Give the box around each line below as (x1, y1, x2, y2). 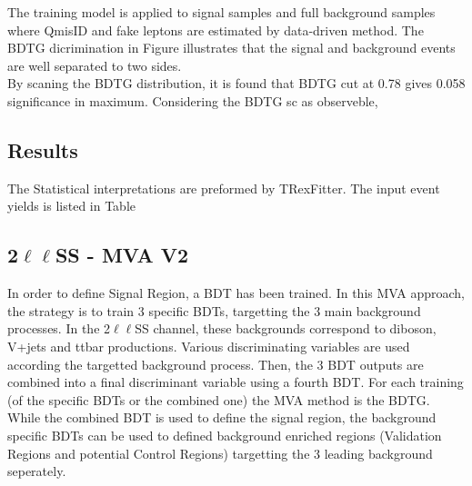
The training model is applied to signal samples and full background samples (7, 3, 436, 21)
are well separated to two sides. (7, 55, 182, 74)
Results (7, 135, 78, 164)
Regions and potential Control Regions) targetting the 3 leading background (7, 443, 433, 462)
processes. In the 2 (7, 319, 111, 338)
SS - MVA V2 (55, 241, 188, 269)
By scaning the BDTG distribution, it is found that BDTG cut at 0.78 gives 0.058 (7, 74, 466, 93)
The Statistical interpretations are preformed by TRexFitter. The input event (7, 178, 440, 197)
